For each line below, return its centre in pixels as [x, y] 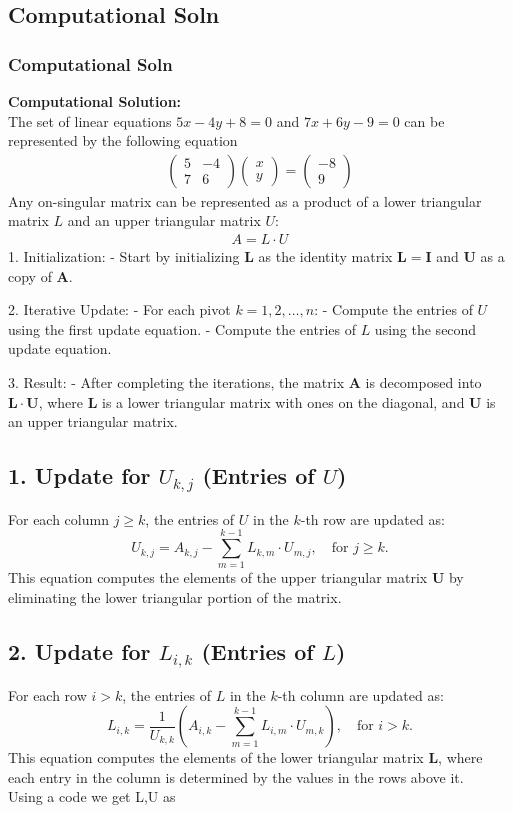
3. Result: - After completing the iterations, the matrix [176, 382]
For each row [47, 694]
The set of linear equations [90, 120]
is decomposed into [423, 382]
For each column [58, 518]
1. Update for [79, 475]
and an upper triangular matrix [164, 220]
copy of [30, 275]
